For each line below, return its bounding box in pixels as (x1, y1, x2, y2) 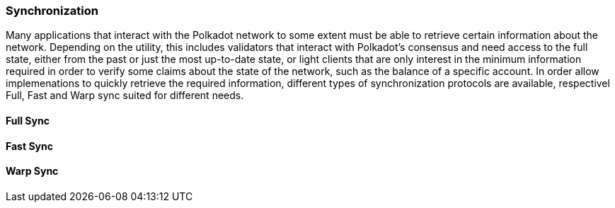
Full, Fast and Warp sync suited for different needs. (6, 89, 244, 102)
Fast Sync (6, 139, 53, 152)
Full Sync (6, 114, 50, 127)
